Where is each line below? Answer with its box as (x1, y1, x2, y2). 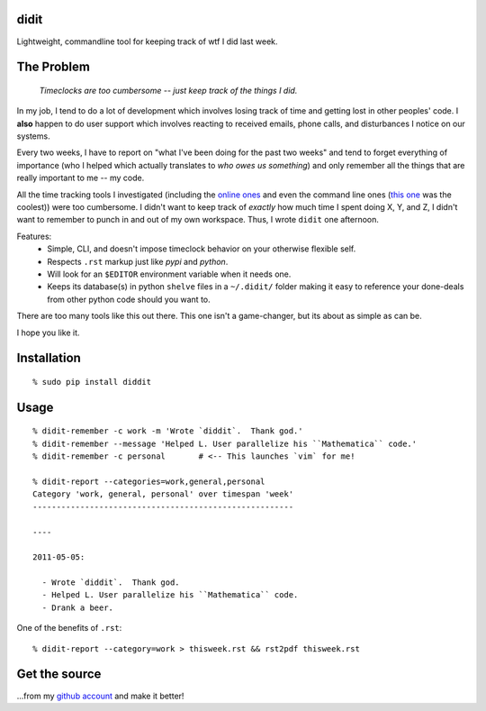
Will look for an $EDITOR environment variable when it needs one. (47, 269, 292, 279)
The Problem (16, 59, 90, 75)
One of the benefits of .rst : (16, 623, 122, 634)
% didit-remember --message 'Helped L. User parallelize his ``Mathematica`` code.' (32, 438, 418, 449)
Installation (16, 351, 81, 366)
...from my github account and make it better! (16, 690, 184, 701)
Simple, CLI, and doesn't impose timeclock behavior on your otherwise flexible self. (47, 243, 356, 254)
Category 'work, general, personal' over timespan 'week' (32, 489, 294, 499)
